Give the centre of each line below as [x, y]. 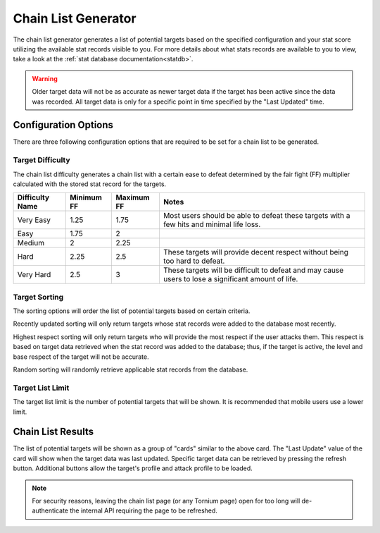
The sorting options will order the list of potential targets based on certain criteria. [132, 311]
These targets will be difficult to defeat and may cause [253, 270]
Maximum [133, 197]
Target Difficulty [42, 160]
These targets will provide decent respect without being [255, 252]
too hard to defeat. [194, 261]
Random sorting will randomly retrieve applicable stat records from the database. [131, 369]
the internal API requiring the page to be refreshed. [144, 510]
